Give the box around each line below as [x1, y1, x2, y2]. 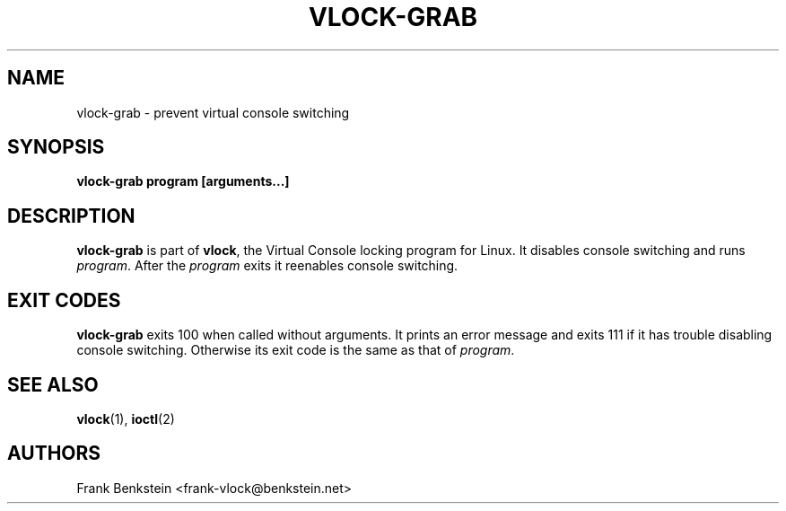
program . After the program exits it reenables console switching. [76, 258, 458, 274]
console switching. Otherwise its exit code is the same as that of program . [76, 342, 515, 358]
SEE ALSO [7, 373, 99, 396]
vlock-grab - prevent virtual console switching [76, 104, 350, 120]
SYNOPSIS [7, 136, 105, 159]
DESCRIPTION [7, 204, 135, 227]
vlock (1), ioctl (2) [76, 410, 175, 427]
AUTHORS [7, 442, 101, 465]
